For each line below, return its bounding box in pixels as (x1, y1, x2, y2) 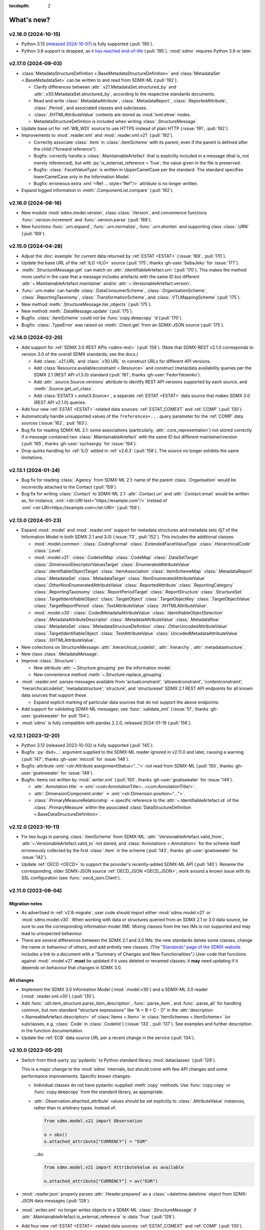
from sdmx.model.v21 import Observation (44, 1118, 142, 1124)
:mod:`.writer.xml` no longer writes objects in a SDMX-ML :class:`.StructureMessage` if (21, 1207, 197, 1213)
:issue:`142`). (21, 854, 48, 861)
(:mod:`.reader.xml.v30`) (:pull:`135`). (21, 993, 96, 999)
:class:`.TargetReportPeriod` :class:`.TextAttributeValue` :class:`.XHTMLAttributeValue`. (33, 603, 209, 609)
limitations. (21, 455, 44, 461)
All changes (9, 977, 34, 984)
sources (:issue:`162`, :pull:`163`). (21, 420, 88, 426)
